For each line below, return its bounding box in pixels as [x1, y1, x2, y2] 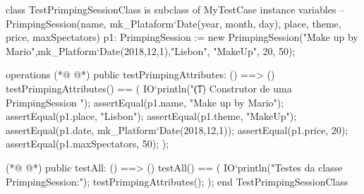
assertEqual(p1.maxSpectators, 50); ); [6, 136, 169, 151]
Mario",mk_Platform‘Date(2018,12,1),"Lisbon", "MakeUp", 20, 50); [6, 43, 296, 58]
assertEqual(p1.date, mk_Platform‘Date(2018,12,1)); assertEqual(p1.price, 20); [6, 122, 348, 137]
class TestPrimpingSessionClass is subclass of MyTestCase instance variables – [6, 2, 345, 16]
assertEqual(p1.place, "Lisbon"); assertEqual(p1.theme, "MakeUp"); [6, 109, 297, 123]
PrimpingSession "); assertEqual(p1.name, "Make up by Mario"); [6, 95, 284, 109]
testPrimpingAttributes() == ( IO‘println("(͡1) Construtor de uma [6, 80, 292, 95]
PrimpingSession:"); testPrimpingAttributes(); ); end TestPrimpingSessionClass [6, 174, 348, 188]
